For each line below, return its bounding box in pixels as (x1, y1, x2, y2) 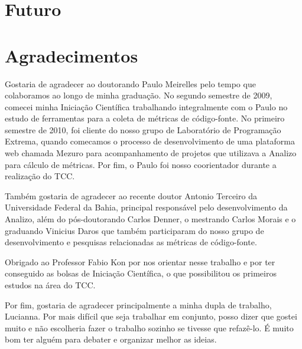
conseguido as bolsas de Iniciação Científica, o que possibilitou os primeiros (5, 267, 277, 279)
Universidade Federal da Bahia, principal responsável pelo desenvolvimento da (5, 201, 288, 213)
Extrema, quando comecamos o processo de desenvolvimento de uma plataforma (5, 135, 295, 147)
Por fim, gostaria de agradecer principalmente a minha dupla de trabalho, (5, 298, 272, 311)
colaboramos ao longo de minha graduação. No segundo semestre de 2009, (5, 89, 272, 101)
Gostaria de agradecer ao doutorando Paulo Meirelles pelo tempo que (5, 77, 256, 90)
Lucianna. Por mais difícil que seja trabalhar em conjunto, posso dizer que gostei (5, 310, 297, 322)
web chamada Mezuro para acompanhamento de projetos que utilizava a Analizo (5, 147, 297, 159)
